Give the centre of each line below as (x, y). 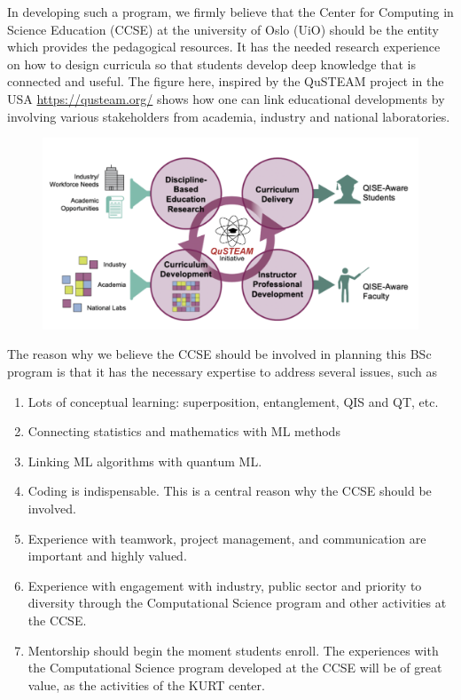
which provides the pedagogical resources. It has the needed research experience (224, 47)
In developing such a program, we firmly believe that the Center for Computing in (230, 12)
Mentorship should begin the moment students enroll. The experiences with (233, 650)
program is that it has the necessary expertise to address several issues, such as (222, 372)
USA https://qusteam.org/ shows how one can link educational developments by (226, 98)
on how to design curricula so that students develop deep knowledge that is (211, 64)
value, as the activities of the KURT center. (146, 684)
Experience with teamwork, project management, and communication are (227, 538)
